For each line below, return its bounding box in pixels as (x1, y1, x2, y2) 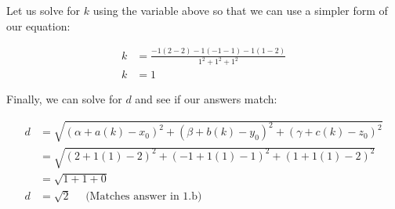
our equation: (6, 17, 71, 34)
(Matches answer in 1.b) (85, 190, 202, 202)
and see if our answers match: (135, 91, 277, 107)
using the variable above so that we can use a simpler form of (92, 2, 388, 18)
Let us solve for (6, 2, 81, 18)
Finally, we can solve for (6, 91, 122, 107)
